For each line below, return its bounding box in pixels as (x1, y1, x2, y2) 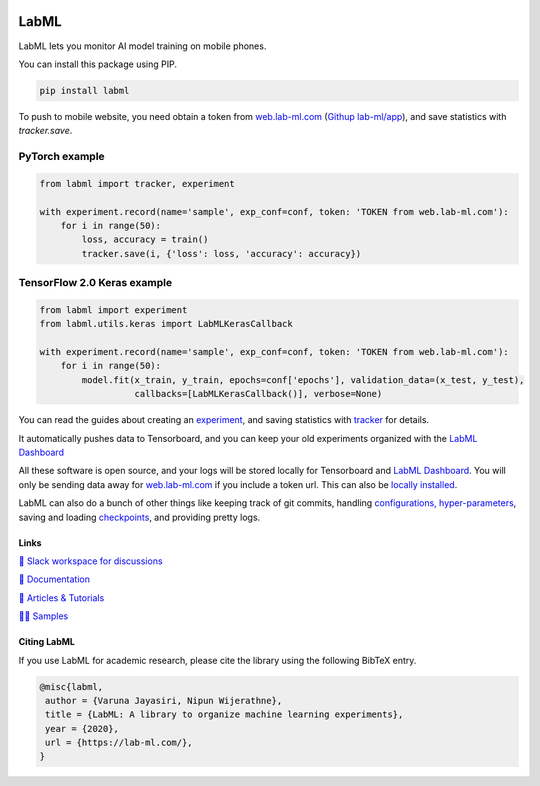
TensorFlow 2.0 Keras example (18, 276, 173, 290)
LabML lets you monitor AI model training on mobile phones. (18, 40, 267, 52)
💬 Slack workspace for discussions (18, 555, 164, 567)
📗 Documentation (18, 573, 90, 585)
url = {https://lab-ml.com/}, (45, 737, 194, 749)
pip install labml (39, 85, 130, 96)
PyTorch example (18, 150, 105, 164)
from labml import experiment (39, 304, 188, 315)
